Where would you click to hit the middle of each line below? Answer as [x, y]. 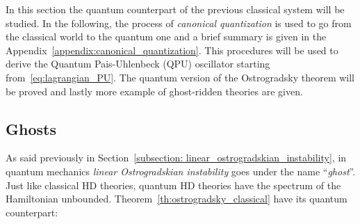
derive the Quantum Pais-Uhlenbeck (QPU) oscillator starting [138, 64]
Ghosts [31, 128]
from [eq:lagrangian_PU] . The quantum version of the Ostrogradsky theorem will [180, 77]
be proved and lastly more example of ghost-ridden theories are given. [154, 91]
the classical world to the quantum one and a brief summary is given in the [166, 37]
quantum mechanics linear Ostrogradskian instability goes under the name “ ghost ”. [181, 171]
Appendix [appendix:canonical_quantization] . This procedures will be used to [172, 50]
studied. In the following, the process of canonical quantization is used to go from [179, 23]
